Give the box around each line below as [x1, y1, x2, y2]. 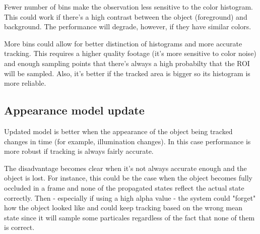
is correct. [4, 222, 35, 232]
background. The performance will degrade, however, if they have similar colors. [4, 21, 251, 32]
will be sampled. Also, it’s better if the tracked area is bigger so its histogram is [4, 68, 250, 78]
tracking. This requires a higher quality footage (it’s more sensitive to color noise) [4, 48, 256, 58]
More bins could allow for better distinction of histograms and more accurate [4, 38, 242, 48]
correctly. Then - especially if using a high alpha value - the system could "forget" [4, 192, 256, 203]
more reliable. [4, 78, 46, 88]
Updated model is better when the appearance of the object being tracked [4, 126, 233, 136]
